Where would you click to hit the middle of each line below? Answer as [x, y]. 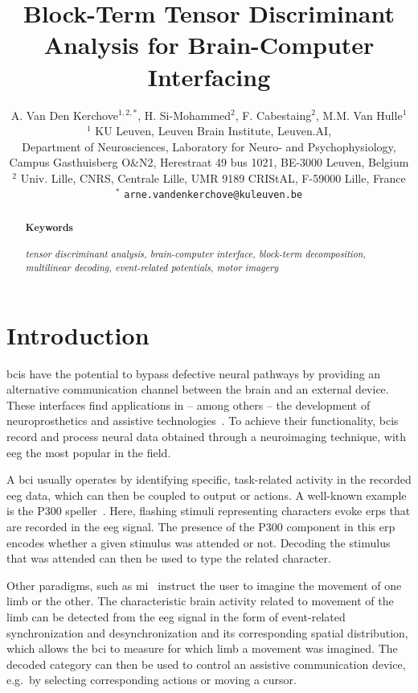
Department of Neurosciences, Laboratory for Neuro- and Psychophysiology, [209, 146]
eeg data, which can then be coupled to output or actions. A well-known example [207, 495]
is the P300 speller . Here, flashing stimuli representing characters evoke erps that [209, 511]
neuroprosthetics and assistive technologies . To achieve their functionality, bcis [203, 421]
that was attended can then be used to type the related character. [169, 558]
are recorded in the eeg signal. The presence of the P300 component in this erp [201, 526]
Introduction [78, 334]
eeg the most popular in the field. [89, 452]
